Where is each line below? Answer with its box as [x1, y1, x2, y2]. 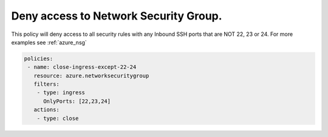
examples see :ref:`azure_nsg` [11, 38, 87, 46]
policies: [24, 55, 53, 62]
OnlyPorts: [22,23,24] [43, 97, 111, 105]
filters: [33, 81, 60, 88]
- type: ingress [36, 89, 85, 96]
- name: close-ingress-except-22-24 [27, 64, 137, 71]
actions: [33, 107, 60, 113]
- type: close [36, 114, 79, 122]
